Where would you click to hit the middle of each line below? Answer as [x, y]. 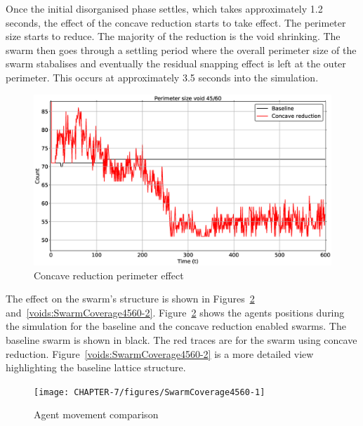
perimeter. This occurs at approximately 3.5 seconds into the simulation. [162, 77]
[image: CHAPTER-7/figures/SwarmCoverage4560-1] [150, 392]
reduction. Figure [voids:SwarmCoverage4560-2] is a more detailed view [160, 353]
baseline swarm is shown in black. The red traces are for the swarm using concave [181, 340]
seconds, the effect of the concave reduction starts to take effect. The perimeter [176, 22]
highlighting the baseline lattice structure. [96, 367]
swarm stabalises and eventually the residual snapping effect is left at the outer [176, 64]
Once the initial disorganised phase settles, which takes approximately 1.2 [164, 8]
